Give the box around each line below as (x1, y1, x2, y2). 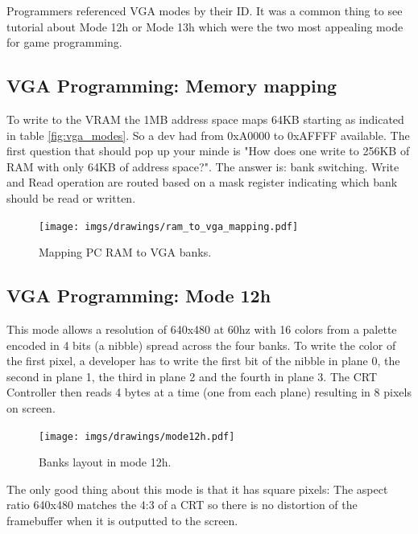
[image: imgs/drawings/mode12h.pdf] (39, 430, 235, 442)
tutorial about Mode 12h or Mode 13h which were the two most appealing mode (6, 18, 404, 35)
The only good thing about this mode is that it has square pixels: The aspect (6, 480, 388, 497)
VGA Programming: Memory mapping (6, 73, 337, 98)
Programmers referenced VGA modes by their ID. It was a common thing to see (6, 2, 403, 18)
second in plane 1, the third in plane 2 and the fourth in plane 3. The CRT (6, 368, 378, 384)
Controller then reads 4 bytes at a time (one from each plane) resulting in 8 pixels (6, 384, 412, 400)
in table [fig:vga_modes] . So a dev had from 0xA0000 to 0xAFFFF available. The (6, 126, 410, 143)
